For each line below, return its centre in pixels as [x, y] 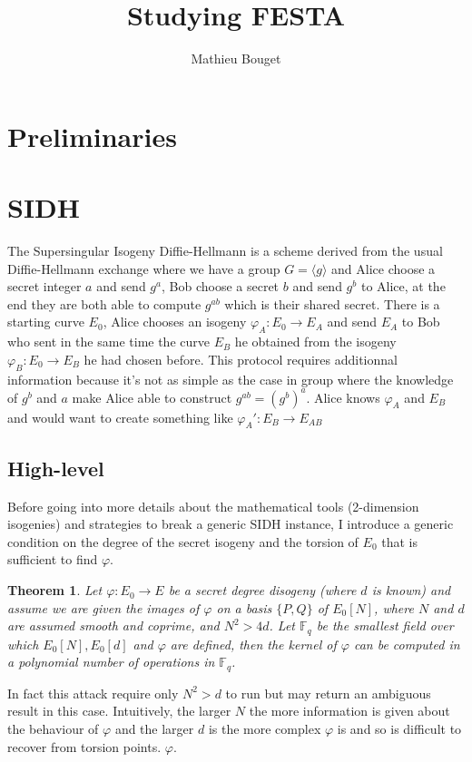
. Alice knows [343, 397]
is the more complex [265, 728]
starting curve [46, 322]
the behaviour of [53, 728]
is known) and [411, 590]
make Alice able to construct [152, 397]
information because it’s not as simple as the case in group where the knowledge [231, 379]
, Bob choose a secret [221, 286]
